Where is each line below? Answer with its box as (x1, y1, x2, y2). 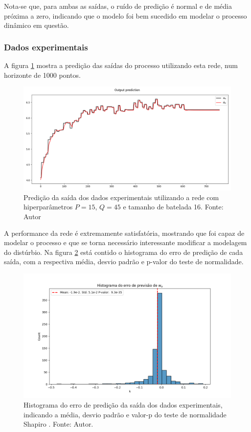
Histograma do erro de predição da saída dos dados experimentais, (23, 399, 223, 409)
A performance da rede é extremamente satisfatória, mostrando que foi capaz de (4, 227, 245, 238)
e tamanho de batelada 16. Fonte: (123, 202, 224, 212)
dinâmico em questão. (4, 20, 69, 30)
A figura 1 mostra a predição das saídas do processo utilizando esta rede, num (4, 60, 238, 70)
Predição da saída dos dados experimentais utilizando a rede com (23, 192, 219, 202)
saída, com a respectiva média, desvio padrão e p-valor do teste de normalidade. (4, 256, 244, 267)
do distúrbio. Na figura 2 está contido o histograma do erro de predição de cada (4, 247, 243, 257)
